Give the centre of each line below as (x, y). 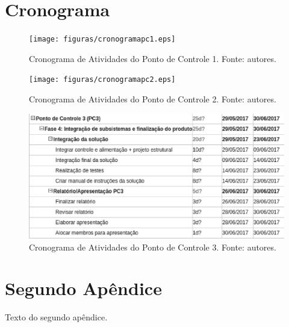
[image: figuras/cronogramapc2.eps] (102, 80)
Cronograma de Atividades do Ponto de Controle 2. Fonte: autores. (153, 99)
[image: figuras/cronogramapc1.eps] (102, 39)
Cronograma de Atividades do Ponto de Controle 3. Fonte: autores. (153, 247)
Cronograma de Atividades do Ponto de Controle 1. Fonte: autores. (153, 58)
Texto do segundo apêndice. (56, 317)
